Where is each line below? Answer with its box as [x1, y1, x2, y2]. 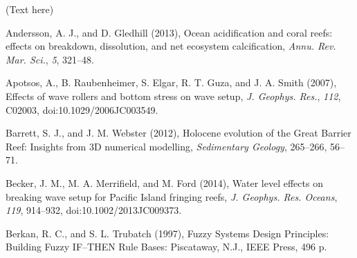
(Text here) [6, 2, 54, 16]
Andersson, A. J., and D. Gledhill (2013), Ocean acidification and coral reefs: [6, 25, 333, 39]
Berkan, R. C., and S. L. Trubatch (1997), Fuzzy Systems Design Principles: [6, 226, 329, 240]
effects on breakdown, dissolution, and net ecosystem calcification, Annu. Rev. [6, 39, 336, 53]
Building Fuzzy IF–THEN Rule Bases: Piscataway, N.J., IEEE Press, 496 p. [6, 239, 327, 254]
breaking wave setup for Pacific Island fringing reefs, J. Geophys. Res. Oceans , [6, 189, 338, 204]
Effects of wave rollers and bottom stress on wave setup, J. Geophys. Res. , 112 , [6, 88, 341, 103]
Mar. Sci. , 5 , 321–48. [6, 52, 95, 66]
